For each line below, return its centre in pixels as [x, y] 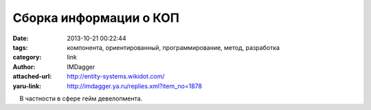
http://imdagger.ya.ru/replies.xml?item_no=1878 [135, 86]
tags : [20, 47]
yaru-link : [27, 86]
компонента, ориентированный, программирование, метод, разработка [173, 47]
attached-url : [32, 77]
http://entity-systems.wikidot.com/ [116, 77]
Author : [24, 67]
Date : [21, 38]
